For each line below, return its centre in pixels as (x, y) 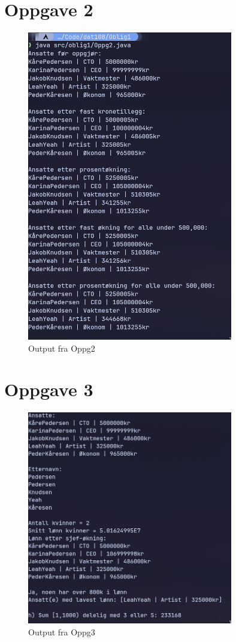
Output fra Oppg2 (62, 348)
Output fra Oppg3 (62, 631)
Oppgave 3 (49, 389)
